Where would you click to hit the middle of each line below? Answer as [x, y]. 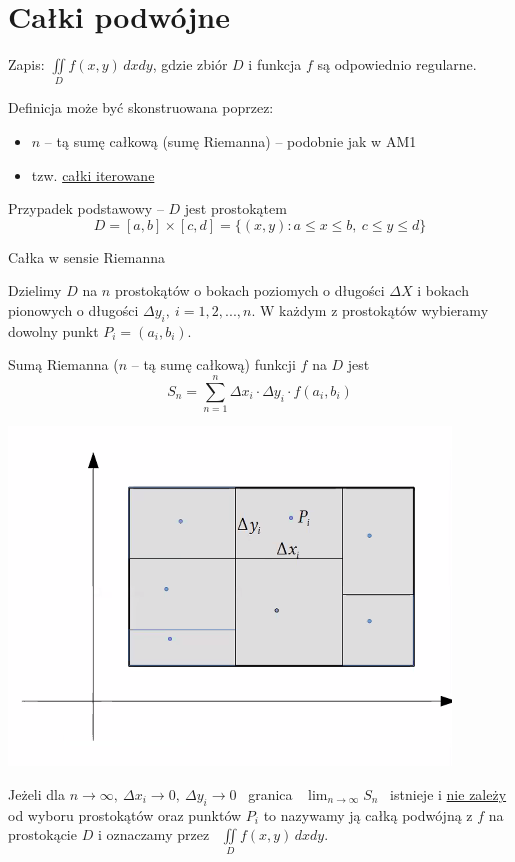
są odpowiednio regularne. [397, 64]
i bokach [443, 290]
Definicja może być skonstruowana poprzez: [141, 107]
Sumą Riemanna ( [63, 364]
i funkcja [275, 64]
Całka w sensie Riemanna [87, 256]
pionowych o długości [73, 310]
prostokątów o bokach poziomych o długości [249, 290]
